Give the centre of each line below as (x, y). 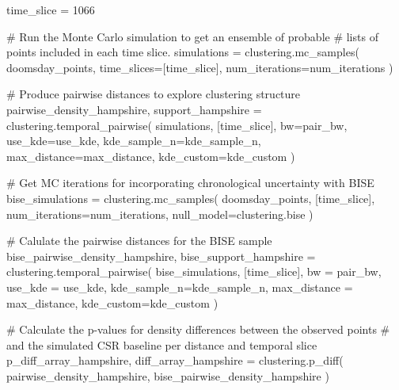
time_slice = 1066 (51, 10)
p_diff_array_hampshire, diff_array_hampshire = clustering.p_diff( (175, 360)
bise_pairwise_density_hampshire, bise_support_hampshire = (161, 256)
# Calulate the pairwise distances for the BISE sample (139, 241)
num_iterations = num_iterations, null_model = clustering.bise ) (160, 214)
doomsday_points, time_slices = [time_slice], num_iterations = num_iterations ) (200, 67)
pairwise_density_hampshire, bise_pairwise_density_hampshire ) (168, 375)
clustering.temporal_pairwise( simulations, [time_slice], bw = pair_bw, (177, 125)
